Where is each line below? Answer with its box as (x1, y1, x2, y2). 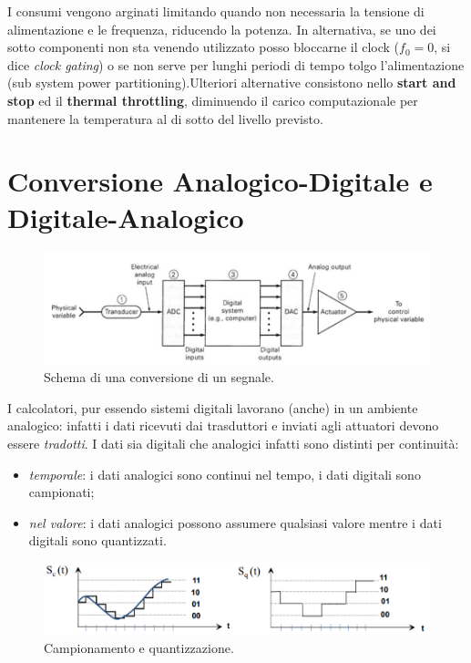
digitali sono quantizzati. (28, 531, 167, 550)
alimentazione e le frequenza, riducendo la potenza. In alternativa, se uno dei (7, 19, 436, 38)
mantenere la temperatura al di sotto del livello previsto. (7, 109, 323, 128)
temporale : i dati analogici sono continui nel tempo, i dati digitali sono (28, 464, 421, 483)
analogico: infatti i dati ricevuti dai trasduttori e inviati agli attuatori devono (7, 416, 439, 435)
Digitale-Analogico (7, 198, 244, 235)
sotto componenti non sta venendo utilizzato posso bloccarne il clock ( (7, 37, 400, 57)
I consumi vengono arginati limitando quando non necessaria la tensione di (7, 2, 425, 20)
